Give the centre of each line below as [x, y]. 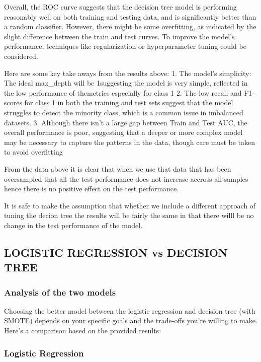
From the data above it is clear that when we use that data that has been [118, 168]
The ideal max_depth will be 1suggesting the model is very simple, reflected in [126, 83]
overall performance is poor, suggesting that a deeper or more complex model [123, 132]
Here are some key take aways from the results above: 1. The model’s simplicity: [128, 73]
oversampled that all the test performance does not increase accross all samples [126, 178]
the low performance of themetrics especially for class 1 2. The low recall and [123, 92]
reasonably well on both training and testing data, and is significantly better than [130, 16]
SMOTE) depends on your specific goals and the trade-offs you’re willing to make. [131, 320]
